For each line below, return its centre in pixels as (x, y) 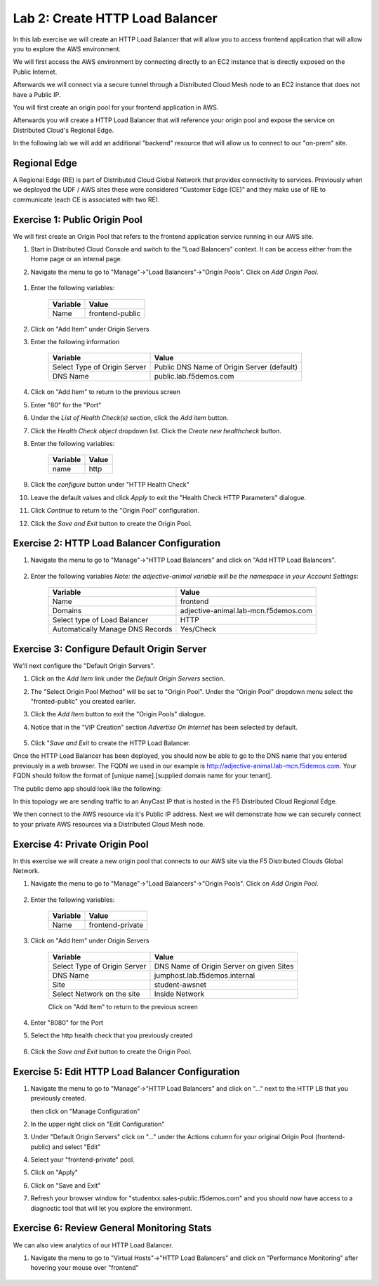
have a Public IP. (37, 94)
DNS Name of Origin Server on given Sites (224, 966)
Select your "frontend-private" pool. (82, 1160)
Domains (67, 611)
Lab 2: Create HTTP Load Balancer (115, 18)
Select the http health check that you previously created (112, 1035)
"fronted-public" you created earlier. (83, 701)
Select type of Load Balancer (100, 620)
